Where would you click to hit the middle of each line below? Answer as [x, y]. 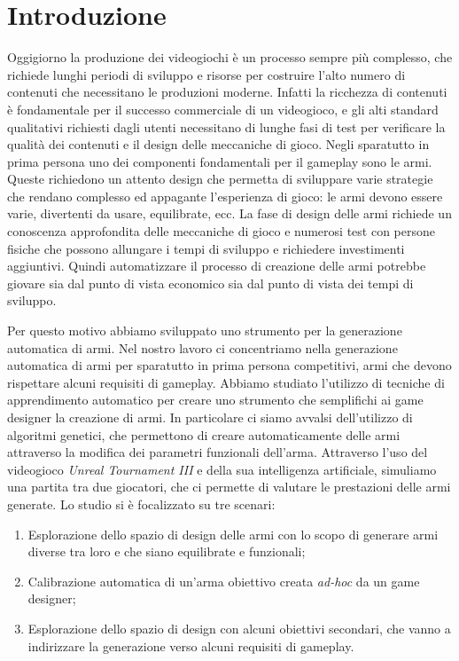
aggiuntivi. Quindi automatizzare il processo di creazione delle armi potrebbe [217, 266]
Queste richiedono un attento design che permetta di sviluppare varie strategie [220, 179]
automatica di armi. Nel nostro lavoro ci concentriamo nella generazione [202, 347]
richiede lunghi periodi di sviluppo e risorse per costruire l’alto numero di [206, 74]
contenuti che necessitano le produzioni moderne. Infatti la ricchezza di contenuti [227, 92]
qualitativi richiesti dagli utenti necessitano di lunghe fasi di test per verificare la [226, 126]
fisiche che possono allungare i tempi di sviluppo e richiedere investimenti [206, 248]
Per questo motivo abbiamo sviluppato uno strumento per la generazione [205, 330]
